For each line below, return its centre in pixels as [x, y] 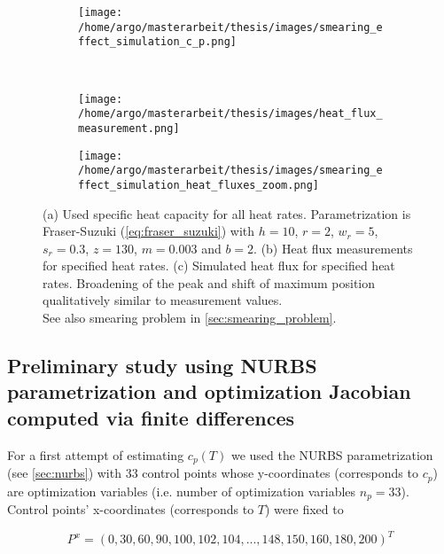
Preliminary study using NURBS [162, 366]
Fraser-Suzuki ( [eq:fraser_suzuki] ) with [149, 231]
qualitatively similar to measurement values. [163, 300]
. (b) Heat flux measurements [333, 248]
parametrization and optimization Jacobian [209, 391]
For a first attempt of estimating [96, 454]
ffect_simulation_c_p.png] [157, 42]
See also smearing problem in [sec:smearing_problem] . [190, 318]
